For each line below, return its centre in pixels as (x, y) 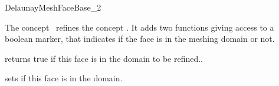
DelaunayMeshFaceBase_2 (53, 7)
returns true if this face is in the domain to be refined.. (104, 58)
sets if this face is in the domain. (64, 78)
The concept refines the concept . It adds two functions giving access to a (139, 27)
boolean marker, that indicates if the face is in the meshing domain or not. (140, 39)
